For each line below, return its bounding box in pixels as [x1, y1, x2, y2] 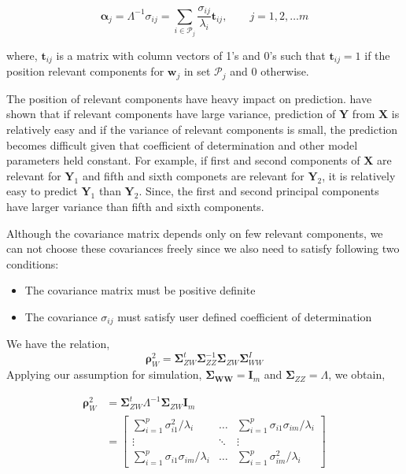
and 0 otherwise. [230, 63, 309, 80]
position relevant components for [6, 63, 164, 80]
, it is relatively [322, 167, 396, 183]
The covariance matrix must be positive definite [24, 282, 256, 298]
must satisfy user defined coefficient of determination [117, 308, 372, 324]
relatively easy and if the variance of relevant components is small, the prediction [6, 120, 398, 137]
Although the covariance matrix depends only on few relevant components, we [6, 224, 383, 241]
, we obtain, [328, 366, 386, 383]
